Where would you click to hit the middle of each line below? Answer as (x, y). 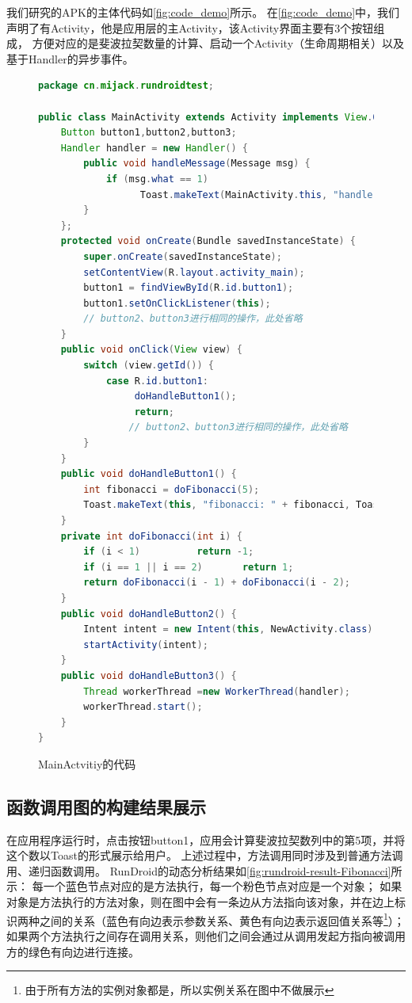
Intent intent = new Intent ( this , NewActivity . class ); (231, 629)
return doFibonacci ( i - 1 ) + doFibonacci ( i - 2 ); (217, 583)
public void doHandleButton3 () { (149, 675)
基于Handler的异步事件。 (70, 58)
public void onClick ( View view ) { (151, 350)
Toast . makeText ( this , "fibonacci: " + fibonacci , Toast (234, 505)
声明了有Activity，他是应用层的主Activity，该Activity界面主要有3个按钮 (190, 27)
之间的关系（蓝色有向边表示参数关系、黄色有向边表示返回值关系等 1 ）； (222, 919)
